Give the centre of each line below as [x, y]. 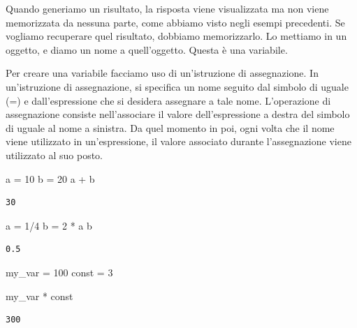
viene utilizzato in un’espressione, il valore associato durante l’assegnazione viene [178, 141]
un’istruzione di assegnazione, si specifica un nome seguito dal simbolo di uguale [177, 86]
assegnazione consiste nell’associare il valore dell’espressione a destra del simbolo [178, 114]
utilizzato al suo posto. [54, 155]
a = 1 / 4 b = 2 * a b [49, 225]
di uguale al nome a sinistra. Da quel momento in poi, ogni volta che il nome [170, 127]
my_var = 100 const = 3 [59, 272]
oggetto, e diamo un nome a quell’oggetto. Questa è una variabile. [147, 49]
